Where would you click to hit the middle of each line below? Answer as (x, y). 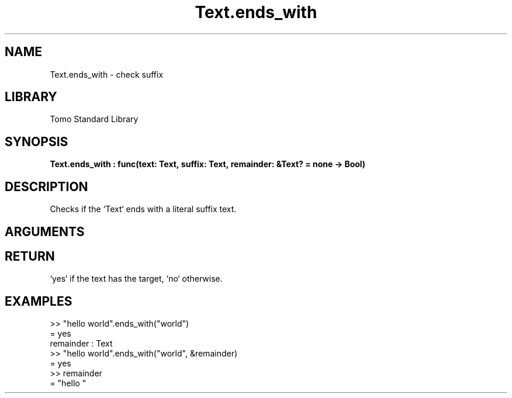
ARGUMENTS (45, 231)
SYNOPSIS (37, 141)
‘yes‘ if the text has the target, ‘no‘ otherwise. (136, 279)
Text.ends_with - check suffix (107, 74)
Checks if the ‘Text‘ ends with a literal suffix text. (143, 209)
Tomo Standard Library (94, 119)
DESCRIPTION (46, 186)
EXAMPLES (39, 301)
